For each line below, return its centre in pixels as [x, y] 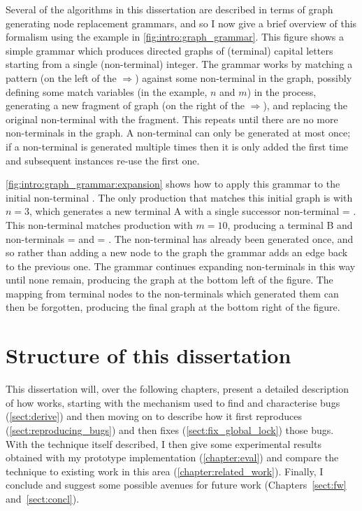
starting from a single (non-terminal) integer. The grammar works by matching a [179, 64]
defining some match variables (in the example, [107, 91]
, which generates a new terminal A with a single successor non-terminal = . [193, 211]
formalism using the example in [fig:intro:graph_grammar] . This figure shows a [175, 37]
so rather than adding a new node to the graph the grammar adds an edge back [177, 252]
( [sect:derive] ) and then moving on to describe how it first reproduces [154, 416]
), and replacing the [305, 105]
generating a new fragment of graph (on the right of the [125, 105]
